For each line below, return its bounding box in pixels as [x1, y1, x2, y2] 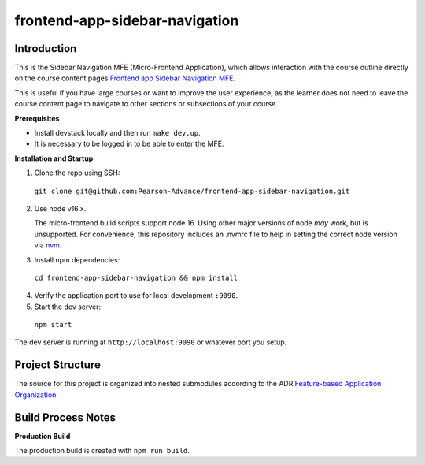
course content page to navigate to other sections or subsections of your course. [14, 99, 279, 109]
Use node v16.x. [34, 203, 87, 213]
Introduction [14, 42, 77, 55]
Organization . [14, 390, 59, 400]
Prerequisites [14, 113, 60, 123]
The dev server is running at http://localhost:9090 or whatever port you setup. [14, 337, 287, 347]
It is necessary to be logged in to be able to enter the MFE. [34, 139, 224, 149]
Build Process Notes [14, 411, 116, 424]
